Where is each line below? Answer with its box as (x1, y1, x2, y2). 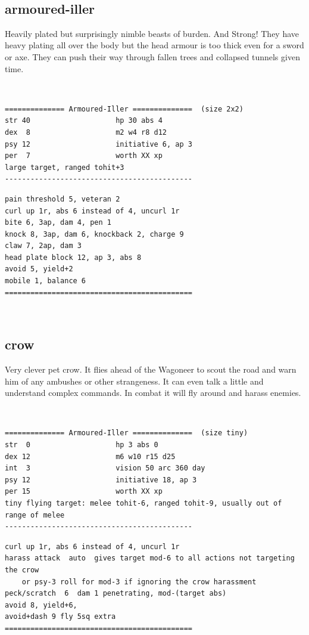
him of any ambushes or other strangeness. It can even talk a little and (5, 374, 264, 387)
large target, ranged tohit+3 (5, 163, 124, 172)
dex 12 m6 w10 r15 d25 (5, 452, 176, 461)
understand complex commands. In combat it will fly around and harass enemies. (5, 386, 301, 399)
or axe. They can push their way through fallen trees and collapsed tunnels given (5, 50, 300, 63)
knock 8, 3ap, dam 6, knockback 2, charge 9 (5, 230, 184, 238)
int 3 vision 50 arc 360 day (5, 464, 205, 473)
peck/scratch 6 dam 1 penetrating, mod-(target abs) (5, 589, 227, 598)
